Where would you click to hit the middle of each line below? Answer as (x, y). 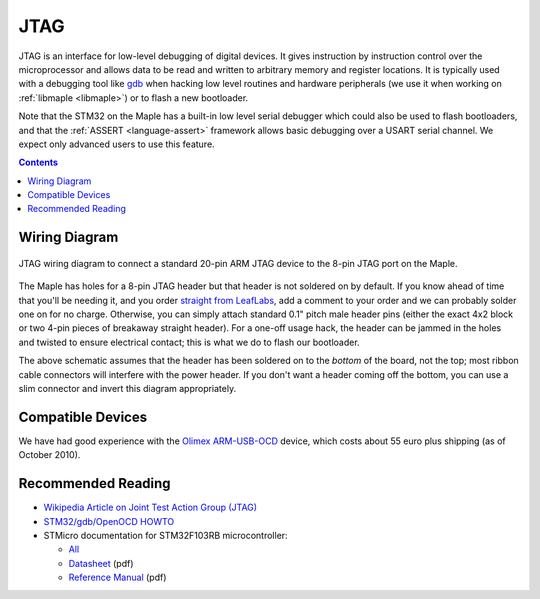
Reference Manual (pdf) (117, 577)
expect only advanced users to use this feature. (116, 144)
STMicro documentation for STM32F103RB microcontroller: (166, 535)
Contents (38, 162)
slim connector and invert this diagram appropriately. (127, 388)
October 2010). (49, 455)
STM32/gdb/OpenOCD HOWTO (109, 521)
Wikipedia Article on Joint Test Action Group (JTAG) (150, 507)
